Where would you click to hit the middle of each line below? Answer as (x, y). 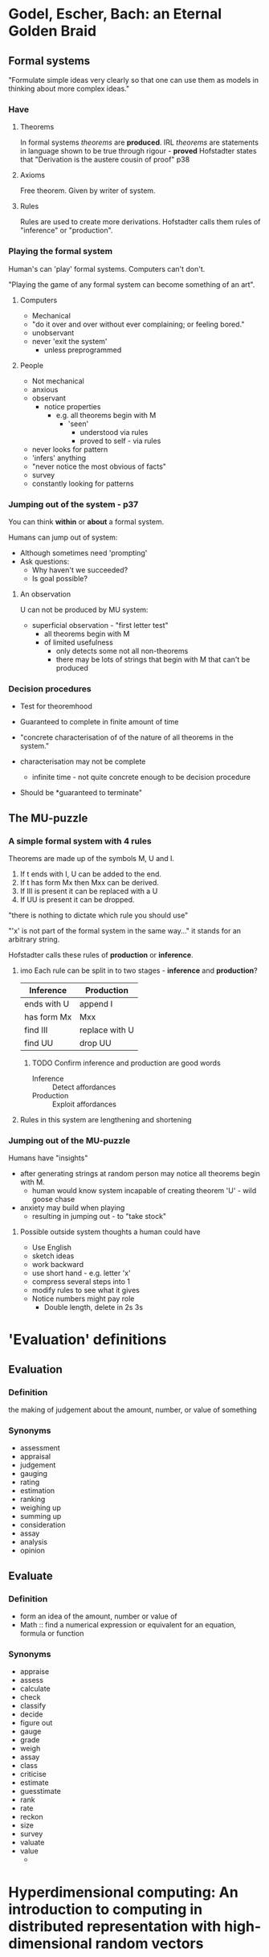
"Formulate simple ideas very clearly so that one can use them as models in (134, 80)
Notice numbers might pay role (83, 1299)
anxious (45, 389)
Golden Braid (53, 31)
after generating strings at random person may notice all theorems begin (140, 1174)
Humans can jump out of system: (63, 537)
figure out (36, 1723)
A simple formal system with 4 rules (80, 841)
